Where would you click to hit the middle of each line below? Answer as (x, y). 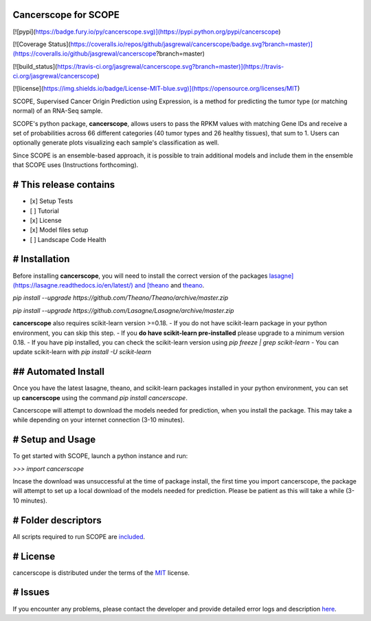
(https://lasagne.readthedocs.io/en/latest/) (73, 285)
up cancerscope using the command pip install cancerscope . (100, 397)
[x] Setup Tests (52, 201)
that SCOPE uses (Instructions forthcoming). (76, 165)
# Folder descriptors (57, 520)
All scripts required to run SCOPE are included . (79, 536)
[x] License (46, 220)
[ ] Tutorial (45, 210)
